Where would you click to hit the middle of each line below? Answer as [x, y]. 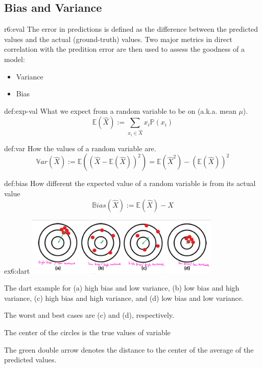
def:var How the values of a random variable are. [80, 148]
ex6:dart [17, 270]
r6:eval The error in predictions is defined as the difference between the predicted [131, 29]
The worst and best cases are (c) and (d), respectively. [89, 315]
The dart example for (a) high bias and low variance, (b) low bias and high [122, 288]
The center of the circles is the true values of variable [87, 332]
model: [15, 59]
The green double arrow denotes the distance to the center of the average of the [129, 349]
